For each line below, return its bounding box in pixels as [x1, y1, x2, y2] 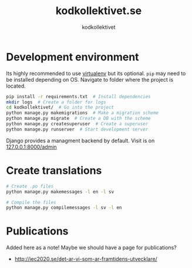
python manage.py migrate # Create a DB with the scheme [6, 116, 151, 122]
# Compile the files [6, 199, 57, 205]
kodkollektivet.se [55, 4, 142, 18]
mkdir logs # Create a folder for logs [6, 99, 107, 105]
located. [6, 82, 26, 89]
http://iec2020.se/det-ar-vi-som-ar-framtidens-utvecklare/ [14, 256, 157, 263]
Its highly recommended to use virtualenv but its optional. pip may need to [6, 69, 186, 77]
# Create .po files [6, 183, 54, 189]
